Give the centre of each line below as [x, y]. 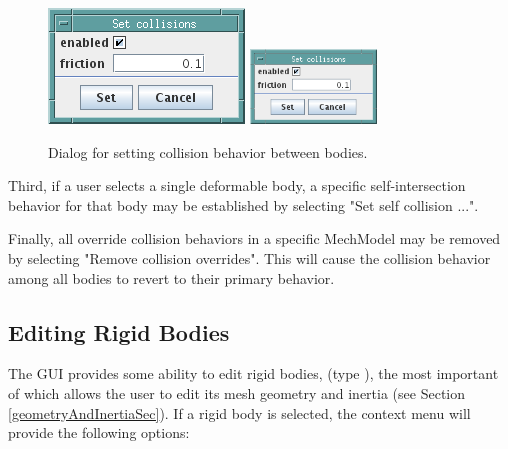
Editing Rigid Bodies [119, 331]
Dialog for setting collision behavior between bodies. [208, 151]
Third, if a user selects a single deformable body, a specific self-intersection [237, 185]
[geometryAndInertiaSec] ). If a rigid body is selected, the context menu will [239, 412]
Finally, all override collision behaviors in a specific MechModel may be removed [254, 238]
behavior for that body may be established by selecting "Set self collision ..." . [243, 204]
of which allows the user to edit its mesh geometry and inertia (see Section [237, 392]
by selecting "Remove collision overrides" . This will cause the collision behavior [249, 257]
